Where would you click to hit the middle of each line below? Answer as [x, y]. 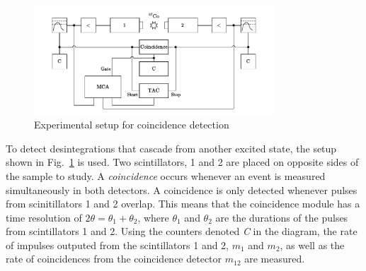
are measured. [275, 259]
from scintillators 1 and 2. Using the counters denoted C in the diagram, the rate [182, 231]
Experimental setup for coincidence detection [132, 125]
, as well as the [312, 245]
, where [153, 217]
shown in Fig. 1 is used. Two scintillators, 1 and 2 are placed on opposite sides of [182, 162]
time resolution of [44, 217]
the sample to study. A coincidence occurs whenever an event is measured [166, 175]
